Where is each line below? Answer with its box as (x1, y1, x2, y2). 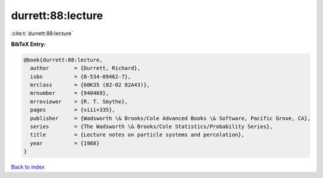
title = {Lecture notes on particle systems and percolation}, (30, 132, 245, 138)
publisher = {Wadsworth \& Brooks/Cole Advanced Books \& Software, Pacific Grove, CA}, (30, 115, 311, 121)
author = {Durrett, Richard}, (30, 65, 141, 71)
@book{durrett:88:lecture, (23, 57, 103, 63)
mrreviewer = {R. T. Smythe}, (30, 98, 128, 105)
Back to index (11, 164, 45, 171)
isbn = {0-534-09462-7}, (30, 73, 132, 80)
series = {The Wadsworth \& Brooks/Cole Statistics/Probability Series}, (30, 123, 273, 130)
